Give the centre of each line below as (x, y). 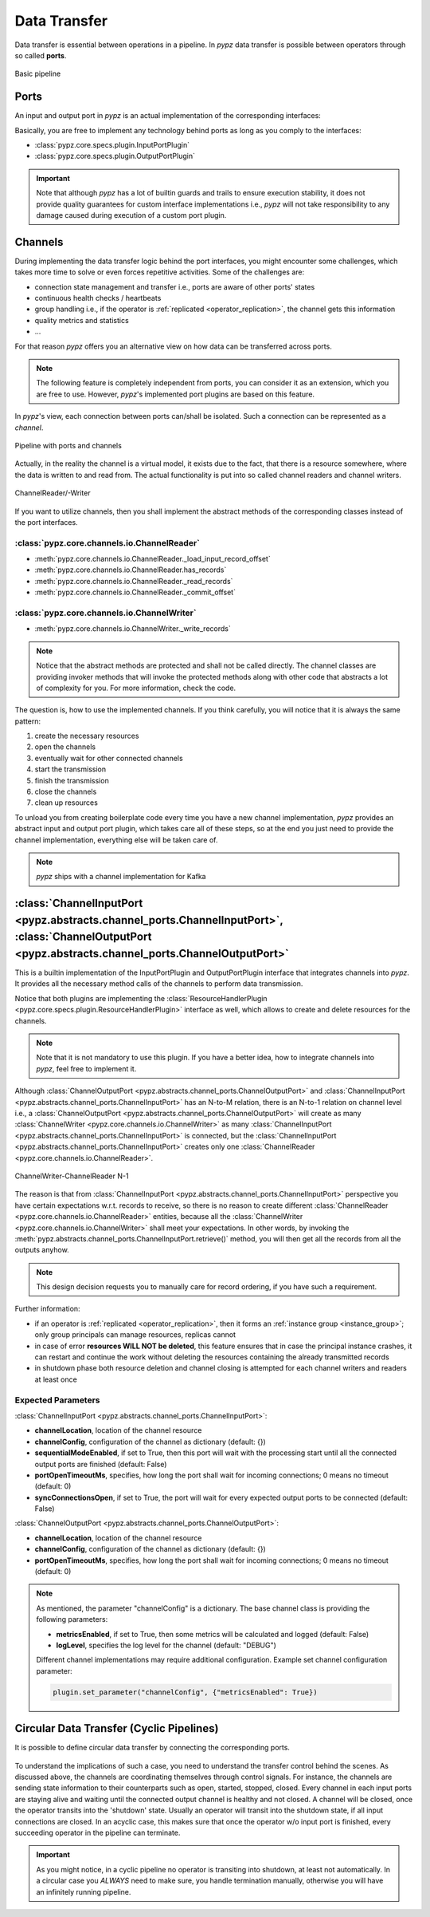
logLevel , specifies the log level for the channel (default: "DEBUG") (166, 1645)
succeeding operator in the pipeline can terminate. (98, 1832)
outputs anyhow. (42, 1250)
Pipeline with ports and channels (68, 445)
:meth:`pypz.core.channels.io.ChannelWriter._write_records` (133, 629)
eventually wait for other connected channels (109, 758)
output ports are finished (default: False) (101, 1464)
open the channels (65, 747)
